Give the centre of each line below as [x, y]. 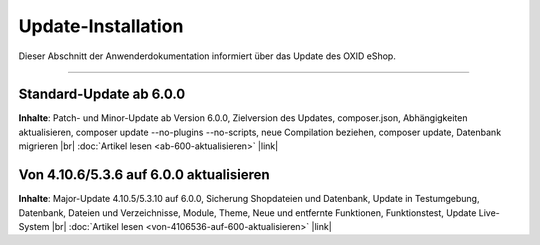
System [34, 226]
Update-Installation [101, 26]
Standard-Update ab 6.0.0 [102, 94]
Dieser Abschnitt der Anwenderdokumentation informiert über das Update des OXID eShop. [207, 56]
